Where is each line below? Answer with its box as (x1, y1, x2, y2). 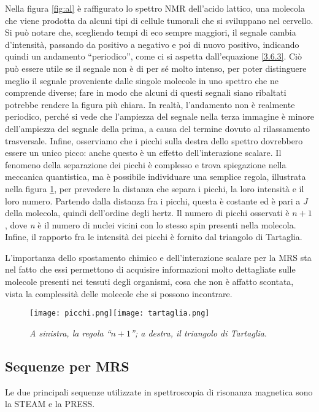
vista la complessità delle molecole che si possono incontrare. (5, 287, 233, 300)
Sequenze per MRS (5, 356, 129, 375)
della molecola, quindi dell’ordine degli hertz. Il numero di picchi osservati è (5, 206, 290, 219)
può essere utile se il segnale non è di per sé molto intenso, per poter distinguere (5, 61, 307, 74)
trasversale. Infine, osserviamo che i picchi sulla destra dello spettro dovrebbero (5, 134, 303, 147)
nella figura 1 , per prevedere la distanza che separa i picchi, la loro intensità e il (5, 182, 304, 195)
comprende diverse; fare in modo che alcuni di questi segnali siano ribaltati (5, 86, 286, 99)
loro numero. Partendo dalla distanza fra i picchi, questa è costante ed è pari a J (5, 194, 308, 207)
